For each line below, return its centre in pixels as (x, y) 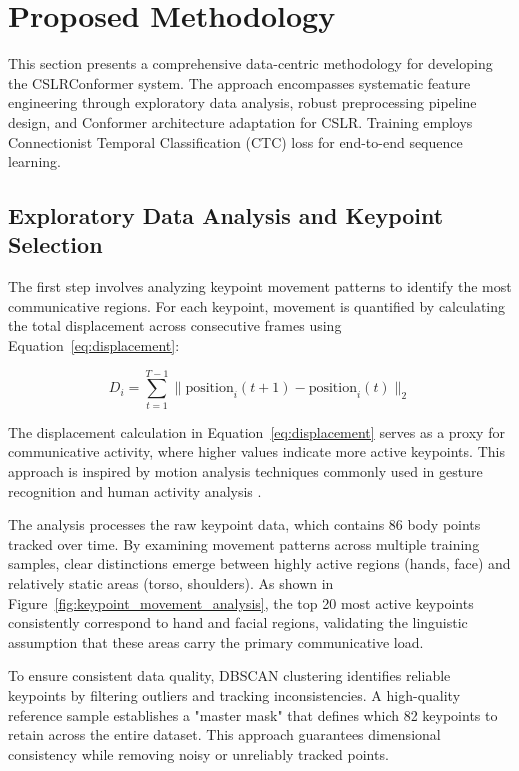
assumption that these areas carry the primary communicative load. (216, 641)
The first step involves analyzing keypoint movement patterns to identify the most (260, 286)
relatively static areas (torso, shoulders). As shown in (171, 582)
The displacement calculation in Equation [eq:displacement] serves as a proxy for (256, 431)
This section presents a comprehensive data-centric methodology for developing (250, 63)
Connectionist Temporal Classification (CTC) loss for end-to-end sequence (235, 141)
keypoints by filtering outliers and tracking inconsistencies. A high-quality (234, 694)
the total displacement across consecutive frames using (175, 325)
